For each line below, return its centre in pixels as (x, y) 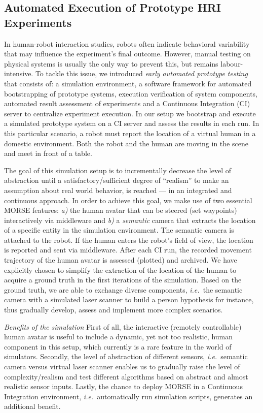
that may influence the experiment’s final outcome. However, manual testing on (127, 54)
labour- (232, 63)
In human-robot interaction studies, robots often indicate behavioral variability (127, 43)
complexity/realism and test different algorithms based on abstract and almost (126, 376)
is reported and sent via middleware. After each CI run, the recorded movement (128, 250)
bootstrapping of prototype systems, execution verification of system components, (131, 93)
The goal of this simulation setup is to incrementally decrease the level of (118, 170)
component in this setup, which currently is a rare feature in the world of (118, 346)
